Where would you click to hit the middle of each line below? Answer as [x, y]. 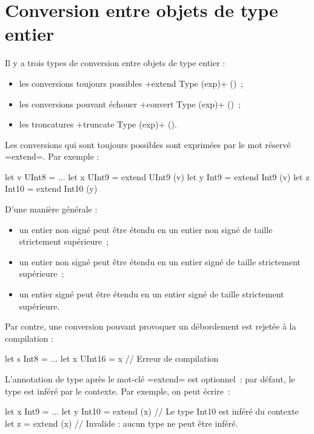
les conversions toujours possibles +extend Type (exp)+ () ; [131, 83]
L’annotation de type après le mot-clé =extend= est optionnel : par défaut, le [150, 379]
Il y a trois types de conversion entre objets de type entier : [115, 63]
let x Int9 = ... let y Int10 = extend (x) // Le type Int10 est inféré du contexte [152, 411]
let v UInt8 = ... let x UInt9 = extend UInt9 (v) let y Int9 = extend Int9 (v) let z [157, 176]
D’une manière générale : [51, 209]
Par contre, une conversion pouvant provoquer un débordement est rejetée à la [151, 326]
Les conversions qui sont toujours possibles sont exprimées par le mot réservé [148, 144]
